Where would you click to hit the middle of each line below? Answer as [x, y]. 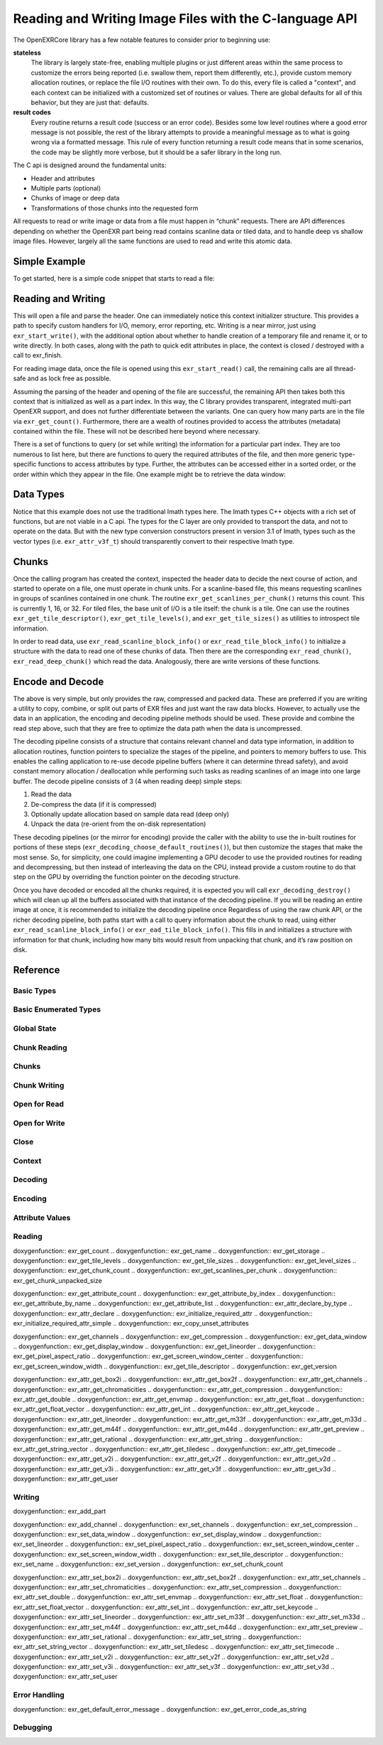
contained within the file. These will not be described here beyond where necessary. [137, 431]
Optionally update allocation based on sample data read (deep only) [130, 814]
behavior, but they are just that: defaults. [90, 102]
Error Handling [39, 1695]
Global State [35, 1029]
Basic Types [35, 990]
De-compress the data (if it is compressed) [94, 804]
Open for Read [38, 1104]
